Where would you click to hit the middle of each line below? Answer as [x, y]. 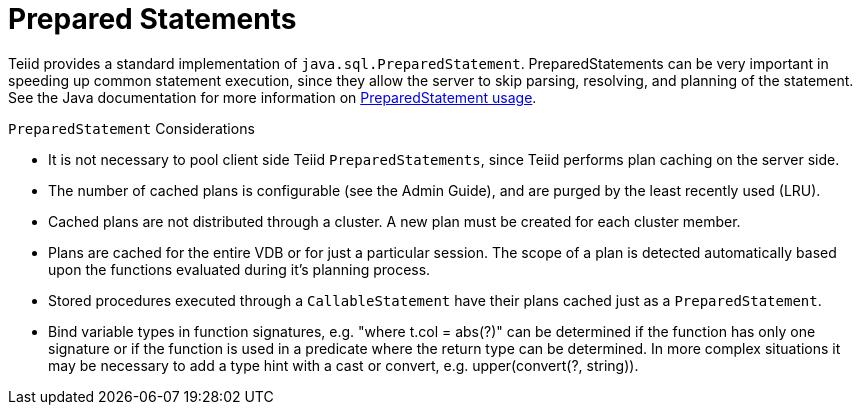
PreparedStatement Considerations [131, 128]
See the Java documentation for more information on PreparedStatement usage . [272, 97]
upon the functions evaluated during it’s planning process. [239, 269]
